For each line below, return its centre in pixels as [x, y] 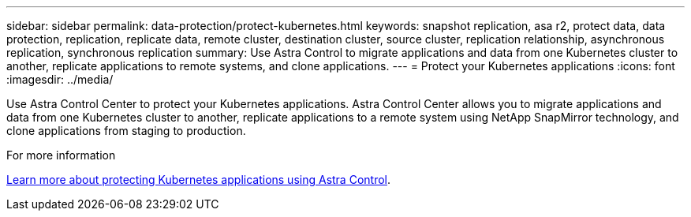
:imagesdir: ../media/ [60, 79]
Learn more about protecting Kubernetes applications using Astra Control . [199, 180]
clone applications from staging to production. [126, 131]
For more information [61, 155]
